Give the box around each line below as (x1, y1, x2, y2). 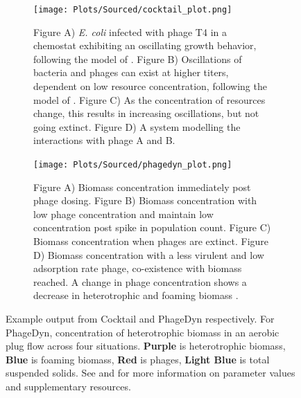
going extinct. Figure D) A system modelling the (33, 119, 241, 134)
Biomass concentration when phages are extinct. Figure (33, 234, 269, 248)
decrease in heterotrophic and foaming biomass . (33, 288, 239, 302)
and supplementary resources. (6, 379, 131, 393)
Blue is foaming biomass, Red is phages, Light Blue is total (6, 352, 270, 366)
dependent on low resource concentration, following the (33, 79, 267, 93)
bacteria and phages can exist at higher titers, (33, 65, 229, 80)
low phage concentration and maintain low (33, 206, 214, 221)
